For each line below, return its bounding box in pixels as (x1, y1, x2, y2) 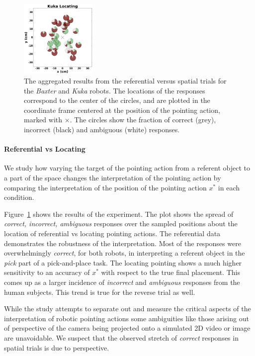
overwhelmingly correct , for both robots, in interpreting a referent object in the (4, 248, 245, 258)
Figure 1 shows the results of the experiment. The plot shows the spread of (4, 208, 234, 219)
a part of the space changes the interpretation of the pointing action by (4, 173, 221, 183)
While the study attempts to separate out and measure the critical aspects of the (4, 303, 251, 314)
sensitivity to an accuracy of (4, 267, 90, 277)
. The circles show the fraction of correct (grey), (70, 114, 216, 125)
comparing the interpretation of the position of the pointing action (4, 182, 207, 192)
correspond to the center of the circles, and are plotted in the (24, 95, 210, 105)
